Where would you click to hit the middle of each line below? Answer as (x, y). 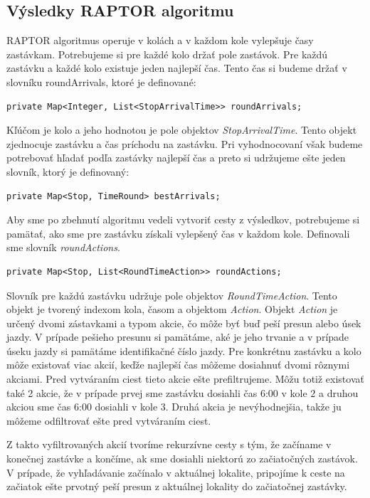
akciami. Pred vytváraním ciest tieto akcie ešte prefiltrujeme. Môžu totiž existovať (185, 379)
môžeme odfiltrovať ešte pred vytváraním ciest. (109, 420)
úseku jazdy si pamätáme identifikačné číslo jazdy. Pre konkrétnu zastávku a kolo (184, 350)
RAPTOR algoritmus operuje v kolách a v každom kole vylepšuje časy (160, 40)
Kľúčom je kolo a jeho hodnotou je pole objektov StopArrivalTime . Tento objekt (182, 130)
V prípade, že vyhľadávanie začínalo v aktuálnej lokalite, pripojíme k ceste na (176, 472)
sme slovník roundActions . (63, 247)
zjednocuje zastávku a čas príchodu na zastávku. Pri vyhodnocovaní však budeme (185, 143)
